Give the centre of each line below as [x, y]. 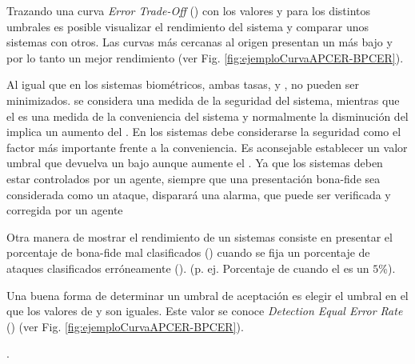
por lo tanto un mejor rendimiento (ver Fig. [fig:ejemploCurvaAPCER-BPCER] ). [205, 57]
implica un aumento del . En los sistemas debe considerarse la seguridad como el [204, 132]
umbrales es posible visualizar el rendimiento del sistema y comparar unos [188, 26]
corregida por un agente [65, 210]
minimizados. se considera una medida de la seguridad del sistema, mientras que [203, 100]
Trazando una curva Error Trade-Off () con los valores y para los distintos [189, 10]
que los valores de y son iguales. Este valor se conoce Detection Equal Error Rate [205, 311]
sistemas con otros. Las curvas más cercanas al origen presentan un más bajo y [200, 42]
